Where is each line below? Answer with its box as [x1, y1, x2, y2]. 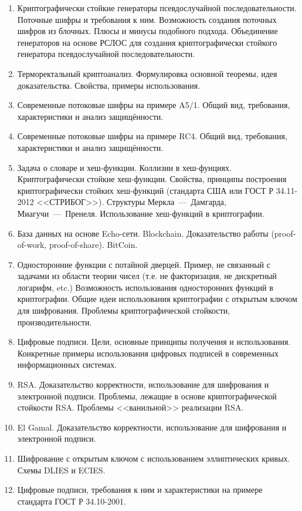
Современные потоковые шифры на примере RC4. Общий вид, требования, [17, 130, 287, 142]
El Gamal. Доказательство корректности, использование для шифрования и [17, 421, 287, 433]
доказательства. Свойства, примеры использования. [17, 79, 201, 91]
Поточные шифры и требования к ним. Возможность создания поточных [17, 13, 277, 25]
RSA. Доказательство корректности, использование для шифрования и [17, 378, 269, 391]
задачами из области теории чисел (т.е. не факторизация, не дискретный [17, 270, 277, 282]
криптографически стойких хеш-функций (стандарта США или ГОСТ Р [17, 184, 274, 196]
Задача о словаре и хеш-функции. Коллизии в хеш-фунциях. [17, 161, 232, 173]
